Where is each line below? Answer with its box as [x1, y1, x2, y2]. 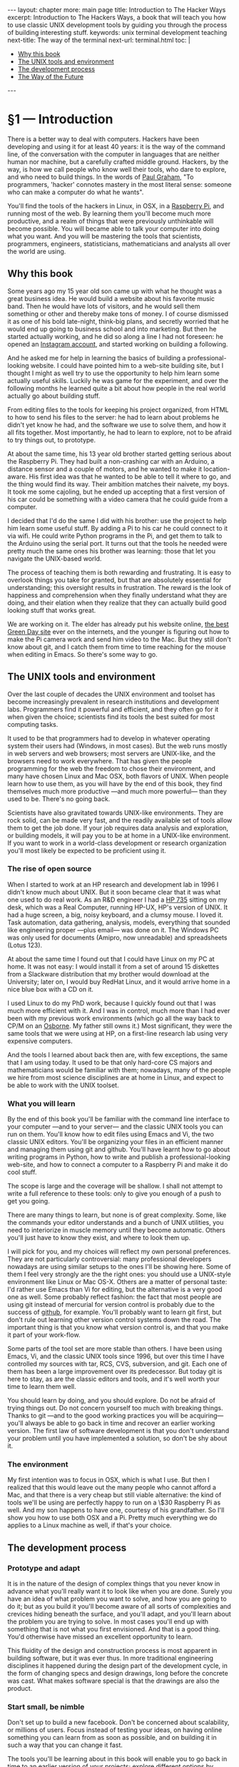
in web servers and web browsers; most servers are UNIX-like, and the [7, 749, 216, 758]
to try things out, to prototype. [7, 435, 96, 444]
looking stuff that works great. [7, 606, 96, 614]
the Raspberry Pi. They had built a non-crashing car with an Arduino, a [7, 457, 215, 465]
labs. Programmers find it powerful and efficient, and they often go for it [7, 705, 219, 713]
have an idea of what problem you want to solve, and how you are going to [7, 1594, 227, 1603]
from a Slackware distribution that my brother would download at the [7, 969, 210, 978]
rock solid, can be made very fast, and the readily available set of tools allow [7, 815, 233, 825]
